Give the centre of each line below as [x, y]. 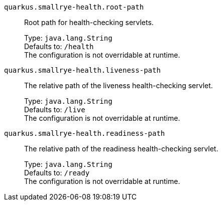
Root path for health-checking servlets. [89, 22]
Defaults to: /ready [57, 173]
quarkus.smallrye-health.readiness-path [85, 133]
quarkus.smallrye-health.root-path [74, 7]
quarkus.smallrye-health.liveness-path [82, 70]
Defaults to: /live [55, 110]
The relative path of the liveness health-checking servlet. [119, 85]
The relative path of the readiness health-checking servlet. [121, 149]
